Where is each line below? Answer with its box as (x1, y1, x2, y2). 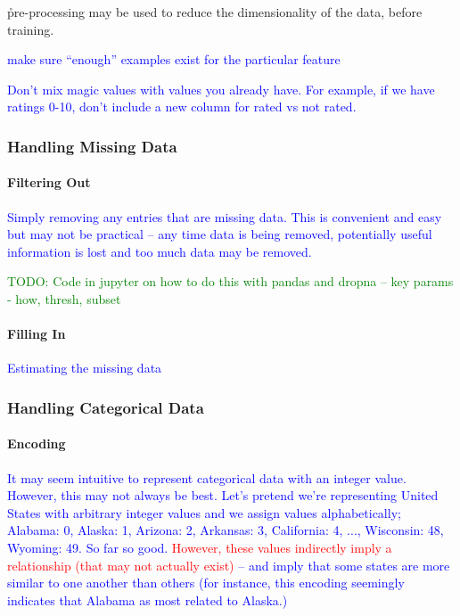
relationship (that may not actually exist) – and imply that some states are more (7, 555, 450, 574)
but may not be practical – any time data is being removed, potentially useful (7, 225, 432, 243)
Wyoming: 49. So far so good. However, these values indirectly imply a (7, 538, 392, 556)
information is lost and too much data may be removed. (7, 242, 312, 260)
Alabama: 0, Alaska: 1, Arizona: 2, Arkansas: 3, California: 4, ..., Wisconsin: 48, (7, 521, 444, 539)
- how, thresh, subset (7, 289, 121, 308)
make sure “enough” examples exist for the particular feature (7, 50, 341, 69)
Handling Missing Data (7, 135, 177, 157)
